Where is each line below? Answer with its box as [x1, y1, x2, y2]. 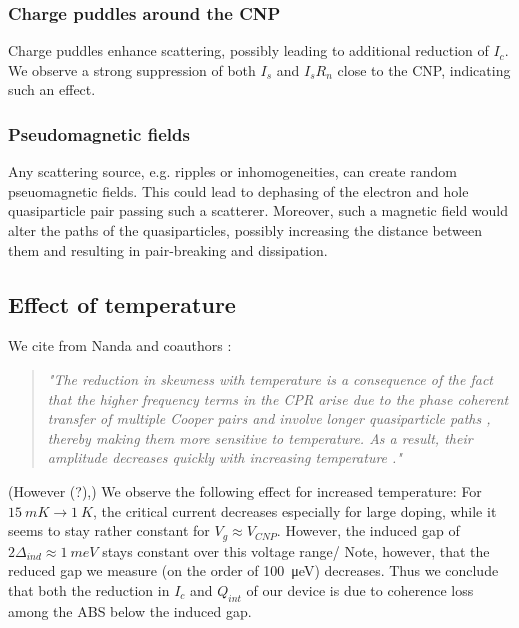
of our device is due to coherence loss [246, 579, 474, 600]
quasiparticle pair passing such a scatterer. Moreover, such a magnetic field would [8, 200, 509, 221]
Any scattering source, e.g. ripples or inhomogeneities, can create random [8, 161, 457, 182]
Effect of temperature [8, 288, 236, 319]
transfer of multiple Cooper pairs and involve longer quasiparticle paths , [47, 408, 491, 429]
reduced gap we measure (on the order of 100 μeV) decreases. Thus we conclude [8, 560, 499, 581]
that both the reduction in [8, 579, 170, 600]
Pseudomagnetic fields [8, 121, 190, 146]
